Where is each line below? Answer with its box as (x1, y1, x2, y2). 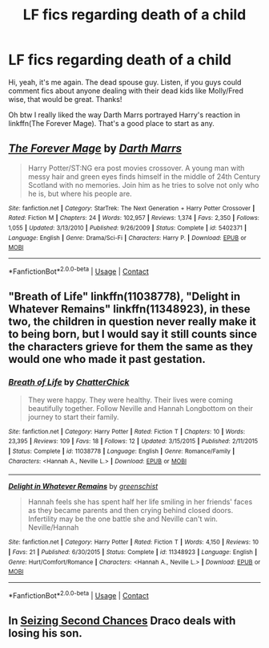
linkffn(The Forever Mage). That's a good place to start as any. (8, 118, 215, 128)
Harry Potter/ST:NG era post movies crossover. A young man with (27, 163, 245, 173)
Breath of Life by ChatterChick (8, 377, 130, 388)
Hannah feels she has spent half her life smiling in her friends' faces (27, 497, 253, 507)
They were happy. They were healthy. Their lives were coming (27, 395, 234, 405)
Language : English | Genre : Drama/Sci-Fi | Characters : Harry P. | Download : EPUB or (8, 234, 247, 242)
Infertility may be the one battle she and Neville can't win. (27, 514, 219, 524)
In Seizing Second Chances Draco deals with (8, 614, 236, 628)
